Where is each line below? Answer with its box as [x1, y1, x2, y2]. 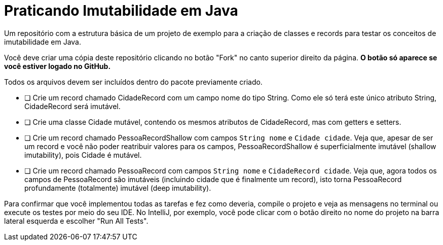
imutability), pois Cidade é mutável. [24, 150, 142, 159]
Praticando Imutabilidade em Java [4, 2, 238, 19]
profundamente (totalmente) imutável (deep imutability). [24, 183, 211, 192]
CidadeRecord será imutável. [24, 101, 121, 111]
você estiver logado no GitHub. [4, 61, 111, 71]
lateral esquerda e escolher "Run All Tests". [4, 216, 149, 225]
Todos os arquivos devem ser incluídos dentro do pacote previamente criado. [4, 77, 263, 86]
